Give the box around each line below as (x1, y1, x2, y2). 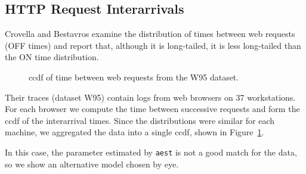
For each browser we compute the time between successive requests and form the (5, 102, 300, 115)
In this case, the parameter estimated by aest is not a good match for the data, (5, 145, 297, 158)
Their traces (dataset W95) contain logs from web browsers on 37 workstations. (5, 91, 296, 103)
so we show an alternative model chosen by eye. (5, 157, 179, 170)
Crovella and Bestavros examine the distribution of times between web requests (5, 27, 295, 40)
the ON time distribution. (5, 51, 99, 63)
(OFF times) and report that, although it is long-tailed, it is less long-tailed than (5, 39, 301, 51)
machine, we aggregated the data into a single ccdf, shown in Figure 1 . (5, 126, 264, 138)
